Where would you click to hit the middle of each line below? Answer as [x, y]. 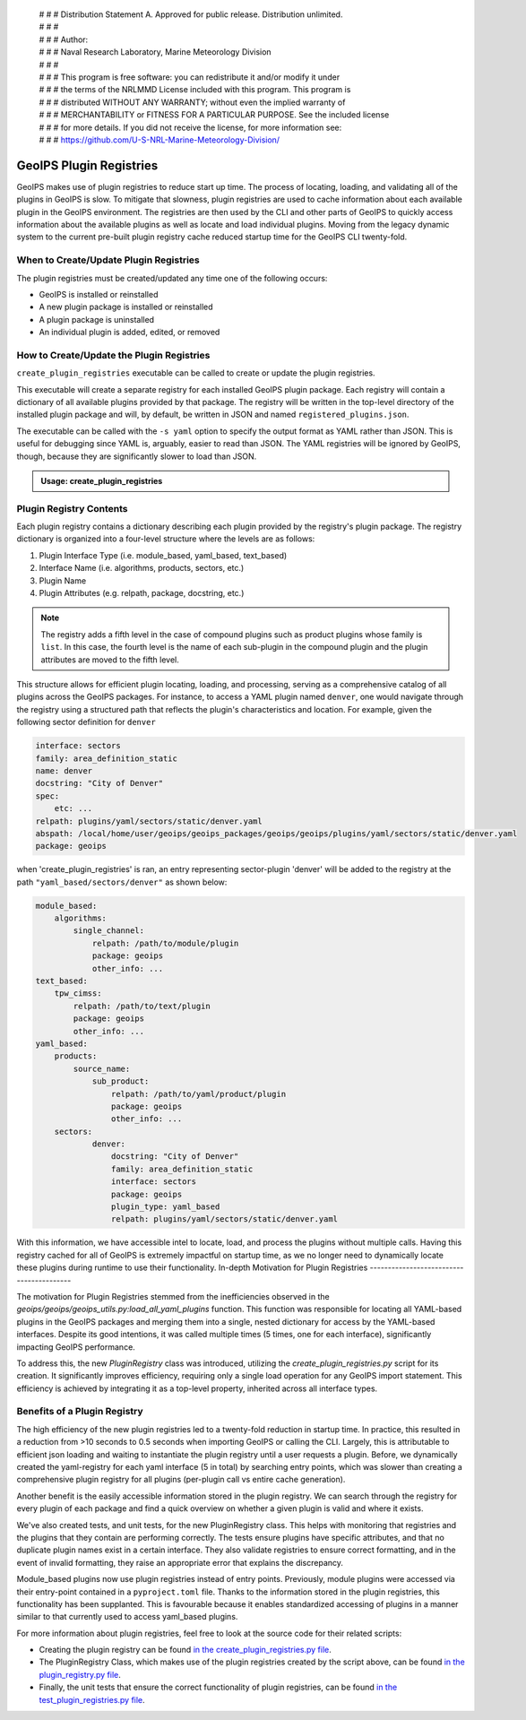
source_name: [102, 1068]
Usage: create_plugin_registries [102, 480]
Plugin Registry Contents [73, 508]
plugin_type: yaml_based [165, 1207]
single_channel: [109, 931]
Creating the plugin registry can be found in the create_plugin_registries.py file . [185, 1650]
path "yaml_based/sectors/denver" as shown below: [122, 882]
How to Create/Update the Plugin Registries [113, 355]
